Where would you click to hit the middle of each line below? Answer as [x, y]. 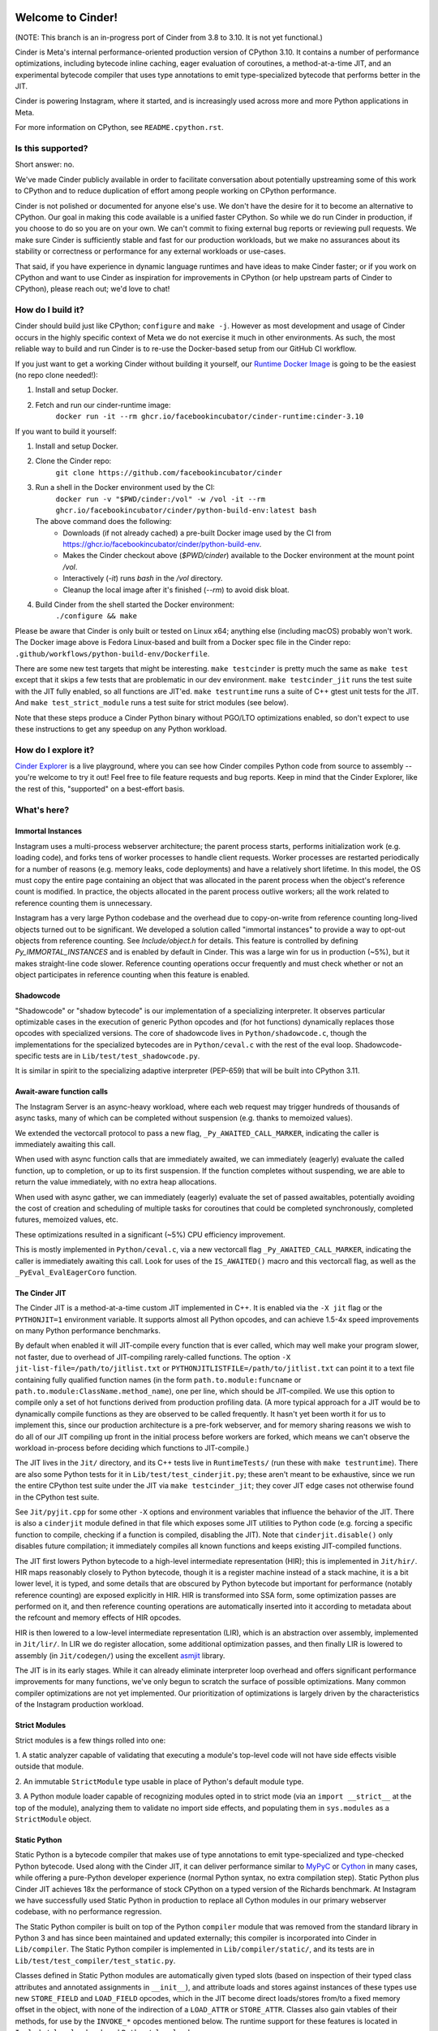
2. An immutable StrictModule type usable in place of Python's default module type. [159, 1781]
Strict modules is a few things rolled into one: [90, 1740]
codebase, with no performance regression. [88, 1912]
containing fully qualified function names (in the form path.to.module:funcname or [158, 1379]
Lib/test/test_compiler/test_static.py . [95, 1960]
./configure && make [97, 616]
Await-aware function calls [62, 1092]
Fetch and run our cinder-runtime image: [103, 405]
